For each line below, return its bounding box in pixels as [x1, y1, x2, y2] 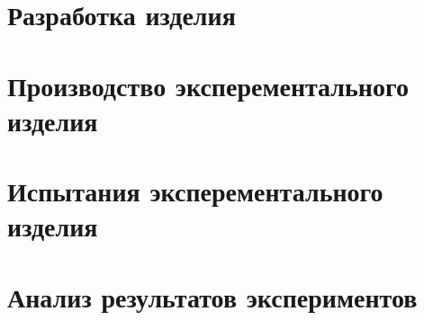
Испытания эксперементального [7, 173, 383, 209]
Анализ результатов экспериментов [7, 278, 418, 315]
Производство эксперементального [7, 67, 410, 103]
